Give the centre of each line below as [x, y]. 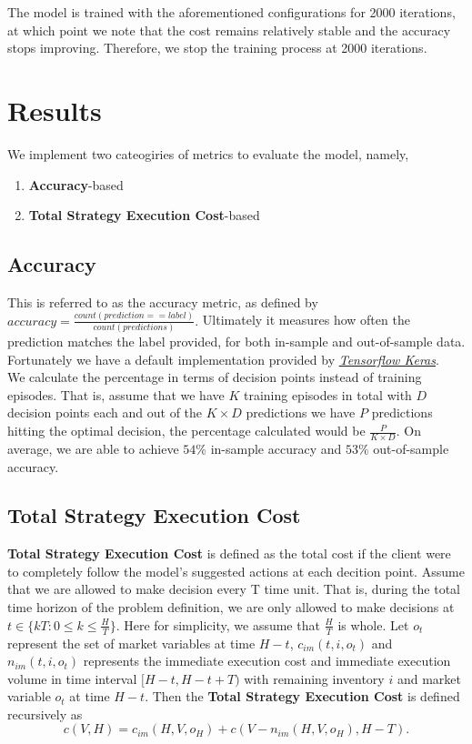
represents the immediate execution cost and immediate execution [267, 661]
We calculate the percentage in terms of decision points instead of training [215, 377]
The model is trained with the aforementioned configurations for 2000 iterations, [231, 12]
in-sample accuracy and [276, 448]
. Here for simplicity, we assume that [218, 624]
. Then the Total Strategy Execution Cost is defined [302, 696]
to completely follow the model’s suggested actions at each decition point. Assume [236, 571]
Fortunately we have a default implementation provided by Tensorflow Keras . [223, 359]
